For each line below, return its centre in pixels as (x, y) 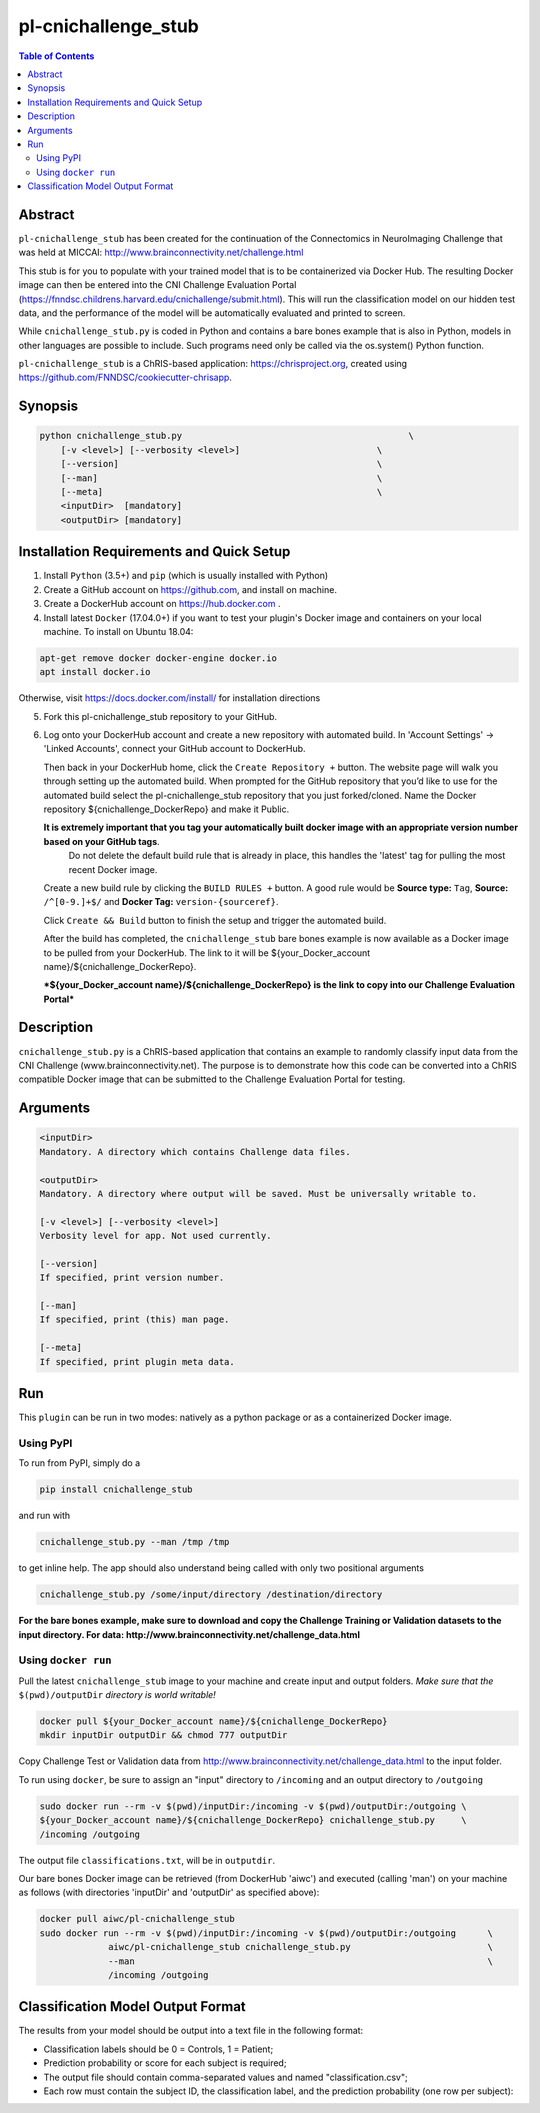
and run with (44, 1516)
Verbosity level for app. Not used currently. (155, 1236)
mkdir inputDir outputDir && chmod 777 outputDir (163, 1735)
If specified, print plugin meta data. (137, 1361)
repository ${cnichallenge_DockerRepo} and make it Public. (166, 809)
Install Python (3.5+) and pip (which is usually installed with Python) (186, 576)
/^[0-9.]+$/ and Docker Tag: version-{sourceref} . (161, 902)
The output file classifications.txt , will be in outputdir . (146, 1860)
